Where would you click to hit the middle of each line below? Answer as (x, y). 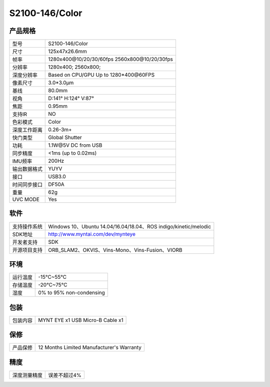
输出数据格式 (27, 169)
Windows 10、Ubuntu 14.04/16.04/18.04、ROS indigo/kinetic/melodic (130, 226)
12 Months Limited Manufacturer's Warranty (90, 347)
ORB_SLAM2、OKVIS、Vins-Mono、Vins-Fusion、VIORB (115, 250)
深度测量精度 (27, 375)
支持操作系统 (27, 226)
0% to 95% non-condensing (71, 293)
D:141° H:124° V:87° (71, 99)
